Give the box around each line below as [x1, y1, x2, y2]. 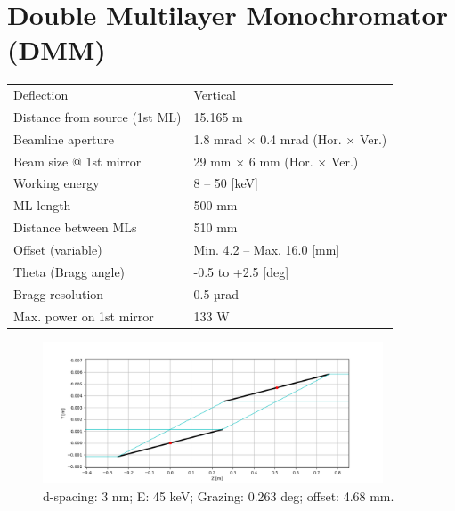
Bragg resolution [13, 284, 104, 303]
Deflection [13, 85, 69, 104]
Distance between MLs [13, 218, 137, 237]
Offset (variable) [13, 239, 102, 258]
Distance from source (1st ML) [13, 107, 182, 126]
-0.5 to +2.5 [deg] [193, 262, 289, 280]
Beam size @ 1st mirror [13, 151, 142, 170]
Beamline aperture [13, 129, 115, 148]
